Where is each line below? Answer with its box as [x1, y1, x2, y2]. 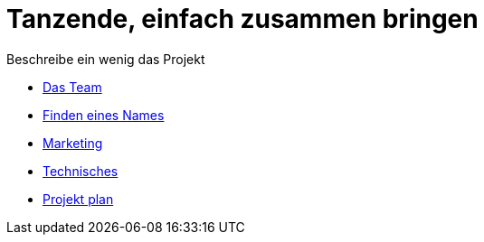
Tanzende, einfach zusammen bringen [6, 4, 479, 34]
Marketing [43, 135, 103, 151]
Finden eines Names [43, 107, 165, 123]
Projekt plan [43, 191, 114, 207]
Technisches [43, 163, 119, 179]
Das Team [43, 79, 102, 95]
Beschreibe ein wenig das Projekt [6, 51, 205, 67]
